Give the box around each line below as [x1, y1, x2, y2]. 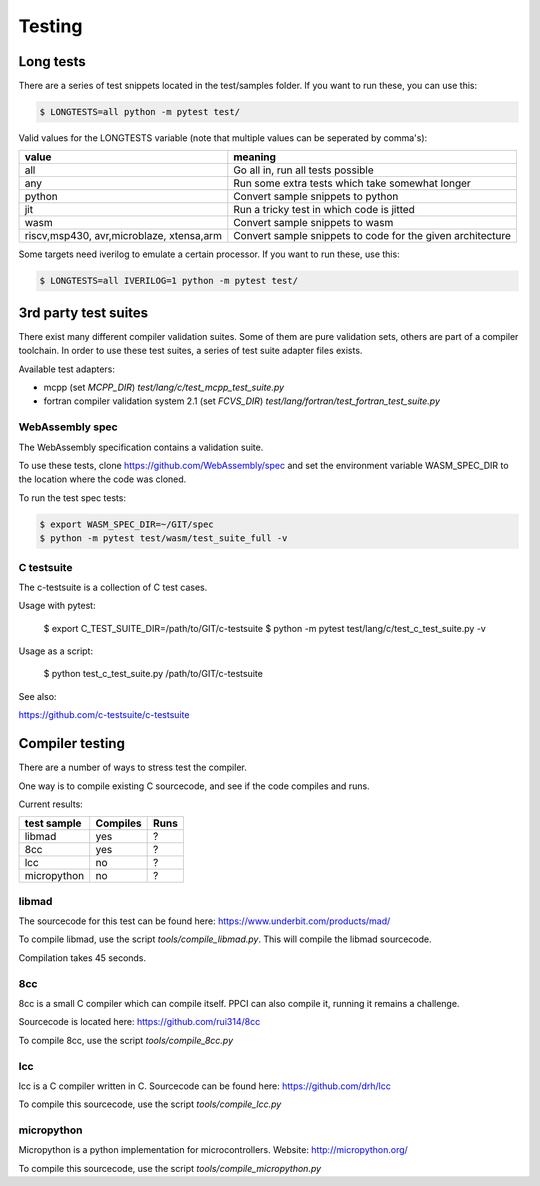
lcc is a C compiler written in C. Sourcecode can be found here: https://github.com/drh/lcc [18, 1080, 392, 1092]
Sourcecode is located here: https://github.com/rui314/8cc [18, 1016, 261, 1028]
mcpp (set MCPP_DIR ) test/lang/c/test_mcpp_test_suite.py [43, 381, 285, 394]
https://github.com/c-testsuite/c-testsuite [18, 709, 190, 721]
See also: [18, 690, 57, 702]
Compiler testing [18, 735, 125, 752]
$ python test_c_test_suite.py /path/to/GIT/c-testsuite [43, 668, 264, 680]
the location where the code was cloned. [18, 473, 187, 485]
